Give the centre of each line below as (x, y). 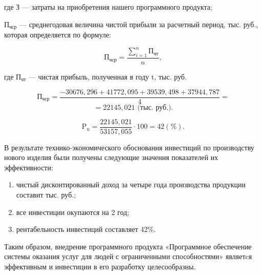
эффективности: (29, 167)
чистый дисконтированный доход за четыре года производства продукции (131, 184)
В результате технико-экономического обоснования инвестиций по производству (129, 147)
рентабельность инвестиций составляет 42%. (86, 229)
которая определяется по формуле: (58, 35)
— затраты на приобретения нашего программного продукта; (117, 7)
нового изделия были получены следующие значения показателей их (111, 157)
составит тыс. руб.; (46, 195)
